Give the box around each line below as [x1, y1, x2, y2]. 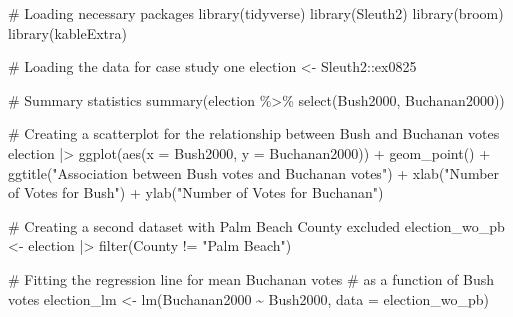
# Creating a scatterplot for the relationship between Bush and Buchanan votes [8, 123, 500, 144]
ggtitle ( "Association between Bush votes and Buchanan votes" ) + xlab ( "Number [8, 162, 500, 183]
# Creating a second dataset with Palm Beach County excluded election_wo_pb [8, 215, 505, 236]
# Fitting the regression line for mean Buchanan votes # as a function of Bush [8, 268, 495, 289]
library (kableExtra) [8, 22, 127, 43]
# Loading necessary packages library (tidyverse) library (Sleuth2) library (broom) [8, 3, 504, 23]
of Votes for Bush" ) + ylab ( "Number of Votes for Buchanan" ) [8, 182, 384, 203]
